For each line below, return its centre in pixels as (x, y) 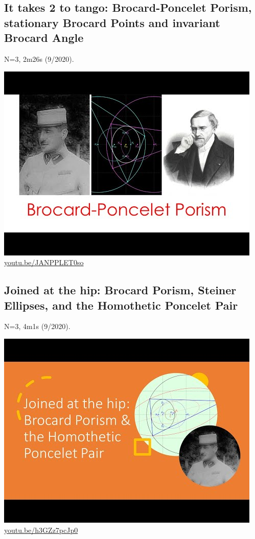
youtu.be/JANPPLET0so (44, 262)
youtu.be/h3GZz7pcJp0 (41, 530)
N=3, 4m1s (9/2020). (37, 326)
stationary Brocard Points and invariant (112, 22)
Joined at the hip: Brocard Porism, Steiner (120, 290)
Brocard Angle (44, 38)
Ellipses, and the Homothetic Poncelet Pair (121, 305)
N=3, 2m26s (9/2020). (39, 58)
